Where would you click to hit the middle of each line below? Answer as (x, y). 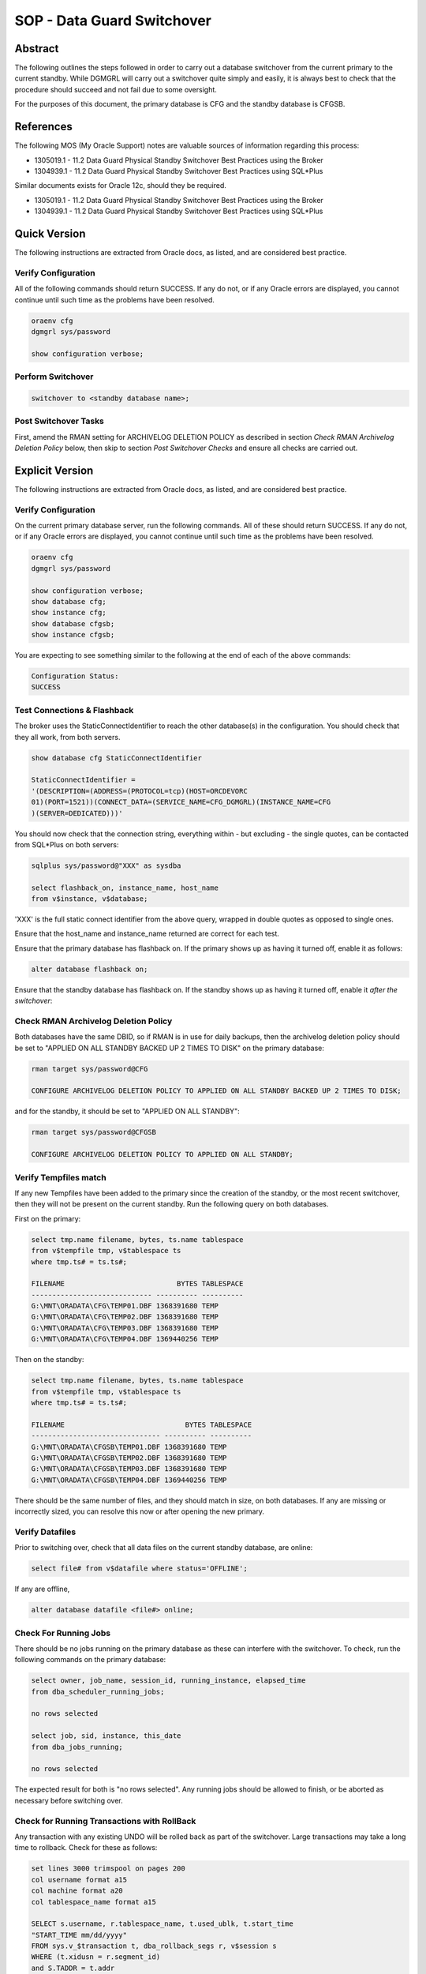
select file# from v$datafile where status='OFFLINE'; (139, 1569)
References (43, 127)
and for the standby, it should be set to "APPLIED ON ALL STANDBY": (127, 1111)
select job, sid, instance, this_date (106, 1736)
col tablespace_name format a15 (94, 1902)
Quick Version (50, 233)
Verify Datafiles (45, 1532)
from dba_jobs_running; (77, 1747)
